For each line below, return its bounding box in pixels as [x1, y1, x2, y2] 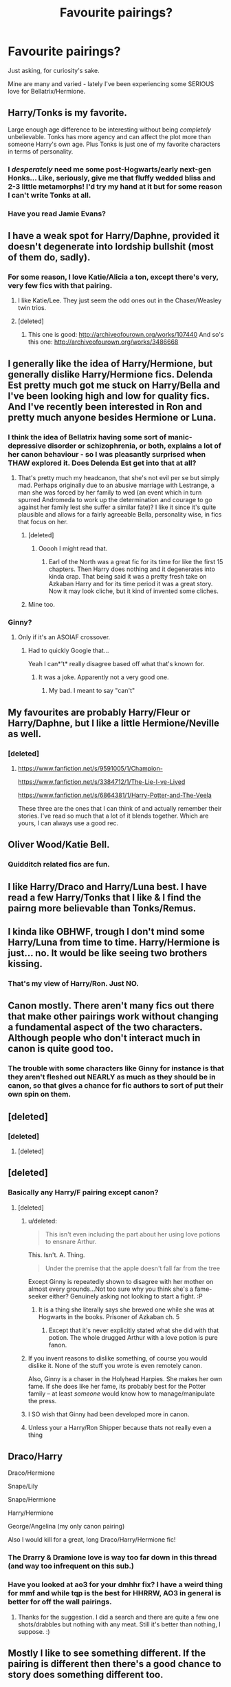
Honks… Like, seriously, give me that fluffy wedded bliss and [8, 173, 216, 183]
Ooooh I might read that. [38, 544, 108, 552]
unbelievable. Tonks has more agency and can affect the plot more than [8, 132, 212, 141]
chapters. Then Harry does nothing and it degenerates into [48, 565, 216, 573]
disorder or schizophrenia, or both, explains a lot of [47, 441, 222, 451]
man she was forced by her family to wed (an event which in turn [17, 488, 202, 497]
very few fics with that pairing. [8, 280, 113, 290]
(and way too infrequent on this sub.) [8, 1562, 135, 1571]
